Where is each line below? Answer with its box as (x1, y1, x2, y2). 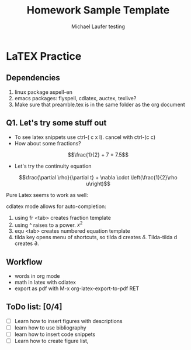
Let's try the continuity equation (14, 162, 92, 169)
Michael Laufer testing (71, 23, 126, 30)
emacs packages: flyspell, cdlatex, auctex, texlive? (14, 94, 137, 101)
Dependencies (6, 73, 60, 83)
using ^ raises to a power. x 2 (14, 220, 83, 229)
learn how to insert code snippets (14, 331, 96, 338)
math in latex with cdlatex (14, 279, 76, 286)
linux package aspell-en (14, 89, 73, 96)
